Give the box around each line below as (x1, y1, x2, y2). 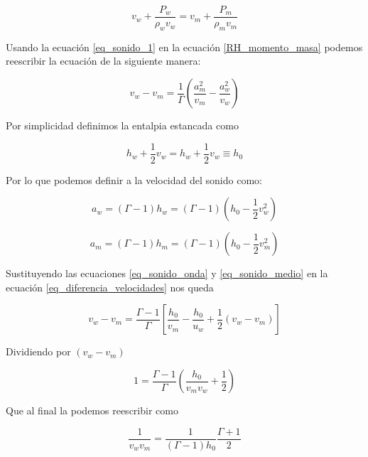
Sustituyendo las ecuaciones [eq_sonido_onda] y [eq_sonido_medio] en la (6, 266, 328, 281)
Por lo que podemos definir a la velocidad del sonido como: (6, 172, 262, 187)
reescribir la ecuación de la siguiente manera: (6, 53, 201, 68)
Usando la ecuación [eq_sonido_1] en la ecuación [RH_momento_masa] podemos (6, 39, 363, 54)
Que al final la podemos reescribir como (6, 403, 178, 418)
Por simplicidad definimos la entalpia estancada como (6, 118, 239, 133)
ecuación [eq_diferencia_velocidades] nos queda (6, 279, 214, 294)
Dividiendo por (6, 344, 71, 359)
